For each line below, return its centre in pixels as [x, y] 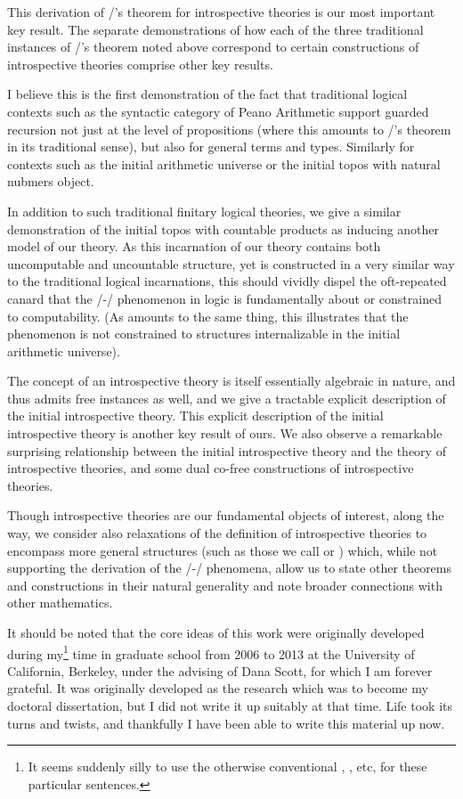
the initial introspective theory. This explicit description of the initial [195, 416]
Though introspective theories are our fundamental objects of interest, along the [226, 515]
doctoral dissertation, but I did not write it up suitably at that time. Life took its [230, 706]
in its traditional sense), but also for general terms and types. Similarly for [211, 147]
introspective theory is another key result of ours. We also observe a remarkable [225, 433]
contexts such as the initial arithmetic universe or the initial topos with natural [224, 163]
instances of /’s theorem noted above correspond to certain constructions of [213, 47]
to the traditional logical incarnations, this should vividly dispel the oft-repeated [227, 281]
